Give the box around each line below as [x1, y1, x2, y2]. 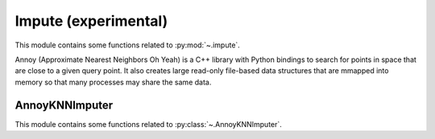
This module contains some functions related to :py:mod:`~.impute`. [14, 40, 241, 50]
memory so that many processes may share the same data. [14, 77, 212, 87]
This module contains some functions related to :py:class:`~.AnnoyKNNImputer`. [14, 119, 282, 129]
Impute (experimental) [14, 12, 168, 30]
